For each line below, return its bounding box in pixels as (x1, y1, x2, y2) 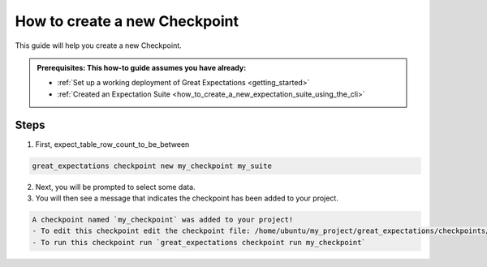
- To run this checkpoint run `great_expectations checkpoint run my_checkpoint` (32, 238, 367, 247)
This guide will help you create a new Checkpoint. (15, 41, 182, 50)
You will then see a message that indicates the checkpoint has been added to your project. (35, 193, 338, 203)
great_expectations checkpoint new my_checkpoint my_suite (32, 161, 272, 170)
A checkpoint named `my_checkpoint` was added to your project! (32, 215, 294, 224)
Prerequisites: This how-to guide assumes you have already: (37, 62, 247, 72)
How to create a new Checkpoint (15, 12, 239, 30)
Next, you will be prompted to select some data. (35, 182, 196, 192)
